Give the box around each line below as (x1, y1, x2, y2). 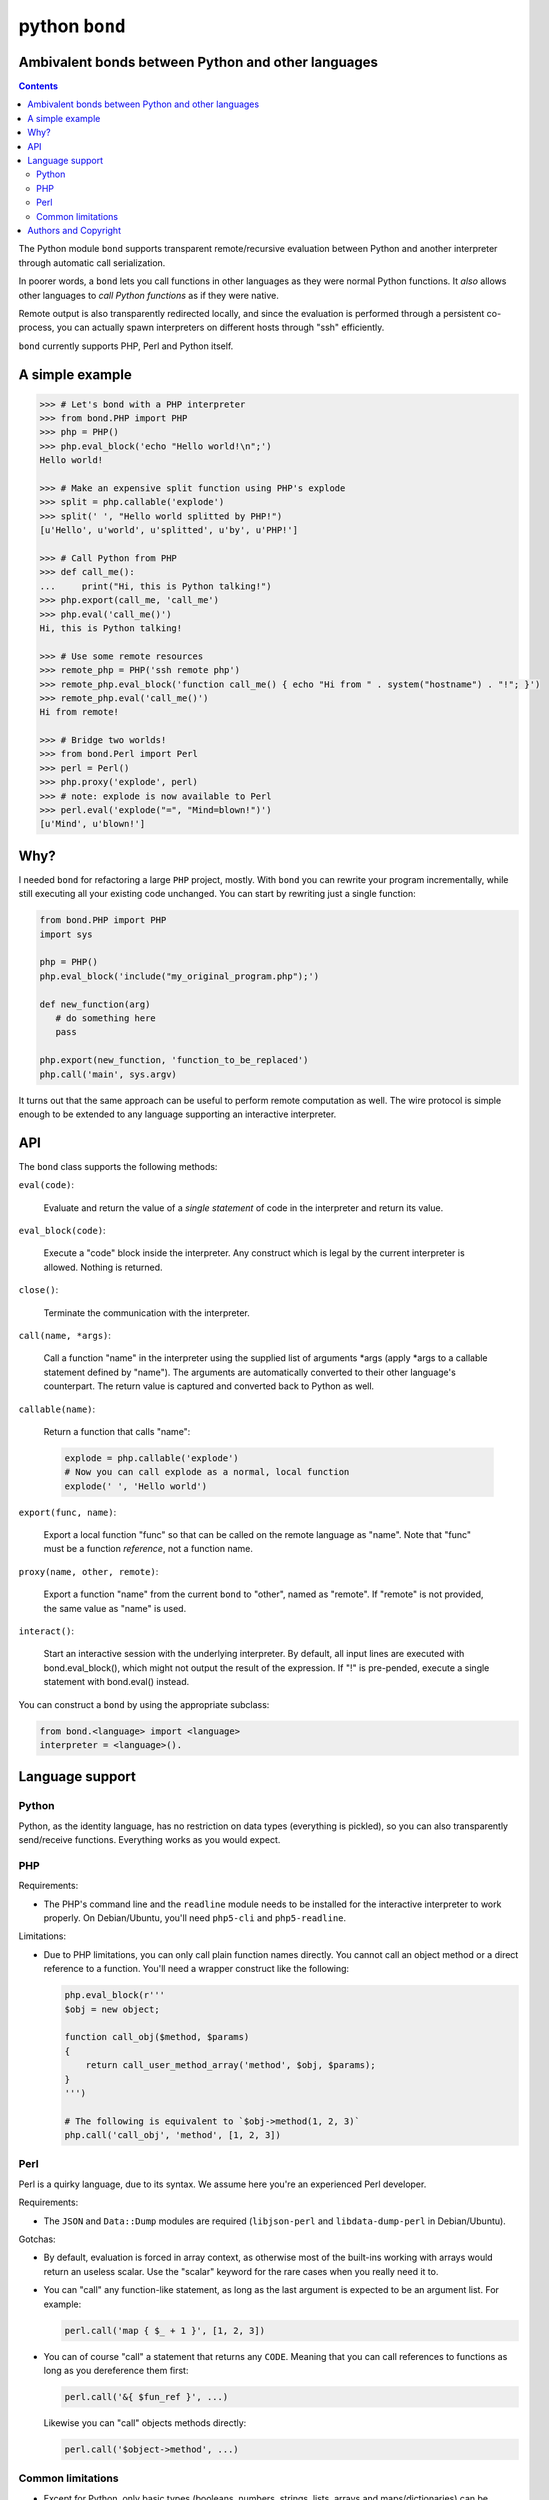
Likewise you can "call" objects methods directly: (43, 2416, 247, 2429)
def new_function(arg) (39, 998, 151, 1010)
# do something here (55, 1013, 157, 1024)
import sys (39, 928, 93, 940)
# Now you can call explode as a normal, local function (64, 1466, 350, 1478)
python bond (18, 15, 126, 37)
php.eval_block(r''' (64, 1990, 165, 2001)
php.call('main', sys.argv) (39, 1068, 177, 1080)
